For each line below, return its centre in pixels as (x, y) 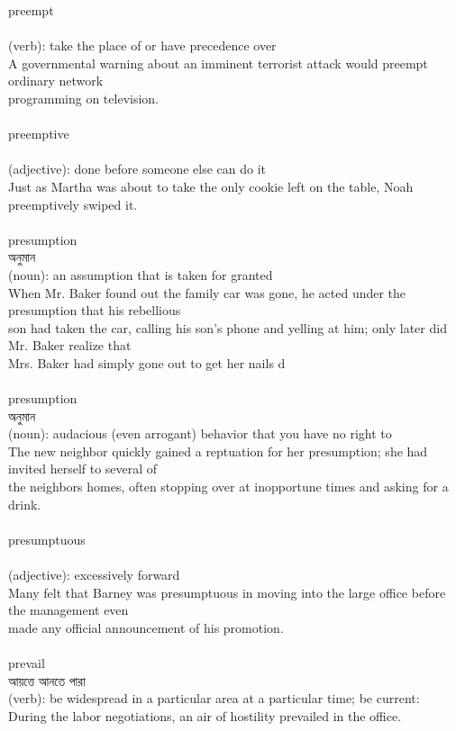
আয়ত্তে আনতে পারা (47, 680)
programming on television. (84, 98)
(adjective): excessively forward (94, 574)
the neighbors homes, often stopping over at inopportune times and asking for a (228, 487)
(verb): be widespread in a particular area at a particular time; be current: (214, 698)
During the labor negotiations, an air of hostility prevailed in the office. (205, 715)
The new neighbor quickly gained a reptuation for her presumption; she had (218, 451)
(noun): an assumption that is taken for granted (141, 274)
